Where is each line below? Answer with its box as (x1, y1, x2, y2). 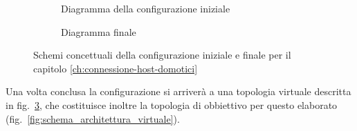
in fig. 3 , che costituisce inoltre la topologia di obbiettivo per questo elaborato (6, 97, 338, 112)
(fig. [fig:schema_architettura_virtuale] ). (6, 111, 180, 125)
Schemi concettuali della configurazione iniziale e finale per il (33, 48, 291, 62)
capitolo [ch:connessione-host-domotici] (33, 61, 198, 75)
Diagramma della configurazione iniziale (61, 1, 230, 15)
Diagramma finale (61, 24, 136, 39)
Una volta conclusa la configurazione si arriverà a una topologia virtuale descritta (6, 84, 351, 99)
